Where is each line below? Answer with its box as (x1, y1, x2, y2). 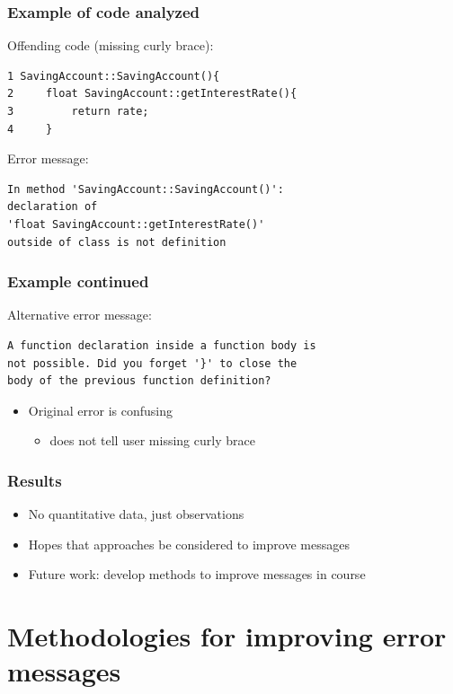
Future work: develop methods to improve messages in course (28, 565, 366, 584)
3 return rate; (7, 105, 149, 118)
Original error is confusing (28, 400, 173, 419)
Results (7, 469, 62, 491)
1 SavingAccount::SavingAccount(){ (7, 69, 220, 83)
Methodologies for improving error (7, 618, 447, 654)
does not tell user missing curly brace (49, 431, 255, 450)
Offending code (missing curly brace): (7, 36, 214, 55)
